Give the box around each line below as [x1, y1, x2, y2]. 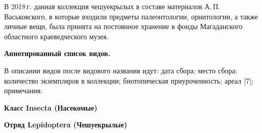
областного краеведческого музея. [4, 31, 109, 41]
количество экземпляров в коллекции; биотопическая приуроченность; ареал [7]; [4, 75, 253, 86]
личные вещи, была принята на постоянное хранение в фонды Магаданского [4, 21, 243, 32]
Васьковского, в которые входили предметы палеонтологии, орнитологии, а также [4, 11, 258, 21]
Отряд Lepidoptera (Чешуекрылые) [4, 119, 128, 130]
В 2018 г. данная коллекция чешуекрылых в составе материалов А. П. [4, 1, 220, 11]
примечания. [4, 85, 43, 96]
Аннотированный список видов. [4, 48, 110, 59]
